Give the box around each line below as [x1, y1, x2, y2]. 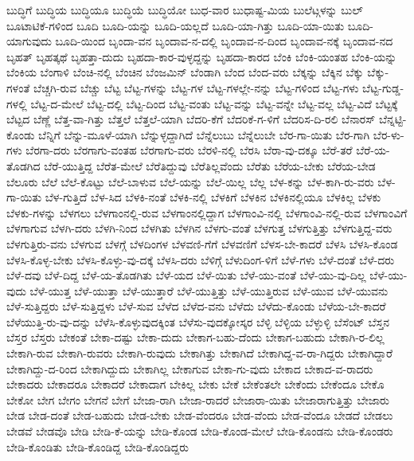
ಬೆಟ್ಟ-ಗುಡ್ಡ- [362, 79, 404, 96]
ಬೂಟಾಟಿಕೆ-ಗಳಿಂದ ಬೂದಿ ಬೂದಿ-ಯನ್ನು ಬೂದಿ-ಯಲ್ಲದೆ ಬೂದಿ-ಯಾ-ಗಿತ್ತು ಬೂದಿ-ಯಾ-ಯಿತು [6, 17, 345, 33]
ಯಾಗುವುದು [6, 33, 52, 49]
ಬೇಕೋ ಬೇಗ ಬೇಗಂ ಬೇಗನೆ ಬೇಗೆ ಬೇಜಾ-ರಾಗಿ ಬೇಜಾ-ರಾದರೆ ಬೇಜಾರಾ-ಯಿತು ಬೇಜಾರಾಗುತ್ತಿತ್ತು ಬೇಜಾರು [6, 391, 389, 408]
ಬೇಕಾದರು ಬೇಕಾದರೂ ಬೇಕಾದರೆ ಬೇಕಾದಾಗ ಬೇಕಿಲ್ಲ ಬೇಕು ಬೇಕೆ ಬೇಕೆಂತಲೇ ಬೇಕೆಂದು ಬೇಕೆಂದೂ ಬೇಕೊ [6, 376, 385, 393]
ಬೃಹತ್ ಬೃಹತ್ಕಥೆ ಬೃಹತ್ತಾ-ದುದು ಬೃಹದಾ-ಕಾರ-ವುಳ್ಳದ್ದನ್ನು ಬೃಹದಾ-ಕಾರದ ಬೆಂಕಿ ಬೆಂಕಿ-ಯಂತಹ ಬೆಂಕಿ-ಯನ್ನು [6, 48, 397, 64]
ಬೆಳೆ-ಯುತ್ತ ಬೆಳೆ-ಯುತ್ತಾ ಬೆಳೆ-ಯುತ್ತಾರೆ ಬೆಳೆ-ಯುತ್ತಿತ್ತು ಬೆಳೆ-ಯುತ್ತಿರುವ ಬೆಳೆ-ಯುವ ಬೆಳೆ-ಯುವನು [29, 282, 389, 299]
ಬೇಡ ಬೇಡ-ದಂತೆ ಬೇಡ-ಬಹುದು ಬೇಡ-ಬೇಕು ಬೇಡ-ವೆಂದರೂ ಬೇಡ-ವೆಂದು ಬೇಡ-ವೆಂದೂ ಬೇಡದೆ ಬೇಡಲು [6, 407, 393, 424]
